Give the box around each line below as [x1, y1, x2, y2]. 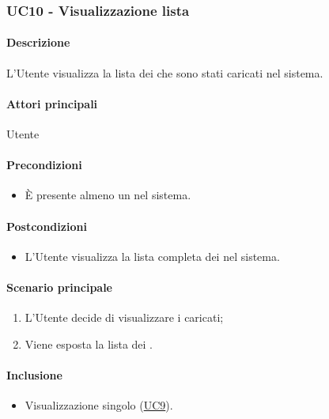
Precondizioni [6, 157, 82, 173]
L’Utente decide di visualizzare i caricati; [25, 309, 224, 326]
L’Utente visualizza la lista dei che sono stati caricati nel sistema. [6, 64, 323, 81]
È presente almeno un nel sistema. [25, 187, 191, 203]
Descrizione [6, 34, 70, 51]
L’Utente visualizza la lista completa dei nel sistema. [25, 247, 280, 264]
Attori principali [6, 95, 98, 111]
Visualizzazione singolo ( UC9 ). [25, 397, 173, 413]
